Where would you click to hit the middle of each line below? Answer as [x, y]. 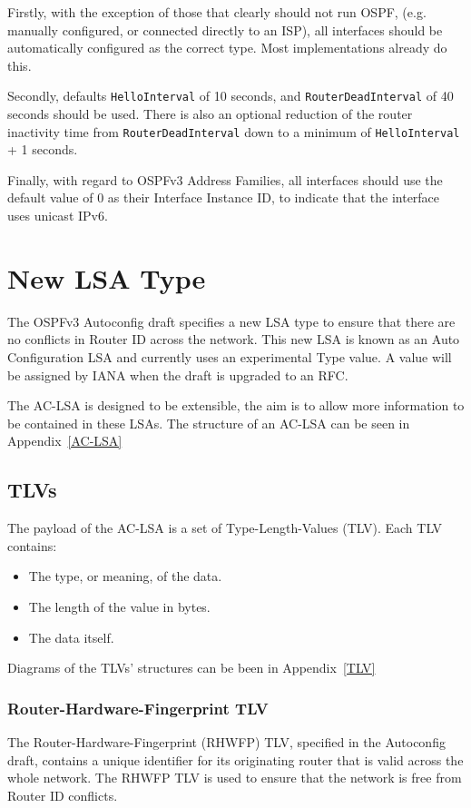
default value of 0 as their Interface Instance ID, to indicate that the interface [224, 197]
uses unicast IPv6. [58, 216]
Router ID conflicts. [63, 795]
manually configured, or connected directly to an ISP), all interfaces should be [225, 30]
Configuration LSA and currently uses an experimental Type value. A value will [230, 356]
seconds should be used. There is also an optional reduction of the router [210, 114]
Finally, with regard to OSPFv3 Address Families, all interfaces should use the [225, 179]
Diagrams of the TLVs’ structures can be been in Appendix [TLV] [191, 668]
